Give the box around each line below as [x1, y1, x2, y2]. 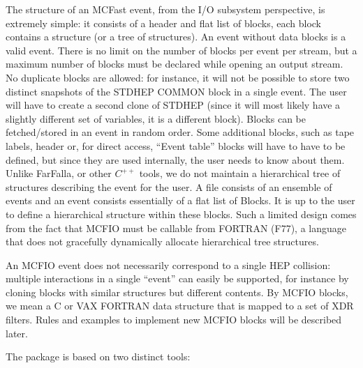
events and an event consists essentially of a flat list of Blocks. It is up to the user [6, 193, 355, 208]
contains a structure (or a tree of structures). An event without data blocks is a [6, 29, 346, 44]
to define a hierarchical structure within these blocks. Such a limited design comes [6, 206, 357, 221]
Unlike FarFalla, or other [6, 166, 112, 181]
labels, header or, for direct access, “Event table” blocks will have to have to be [6, 138, 346, 153]
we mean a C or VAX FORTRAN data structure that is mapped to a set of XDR [6, 298, 354, 313]
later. [6, 325, 28, 340]
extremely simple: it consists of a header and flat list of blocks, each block [6, 15, 322, 30]
